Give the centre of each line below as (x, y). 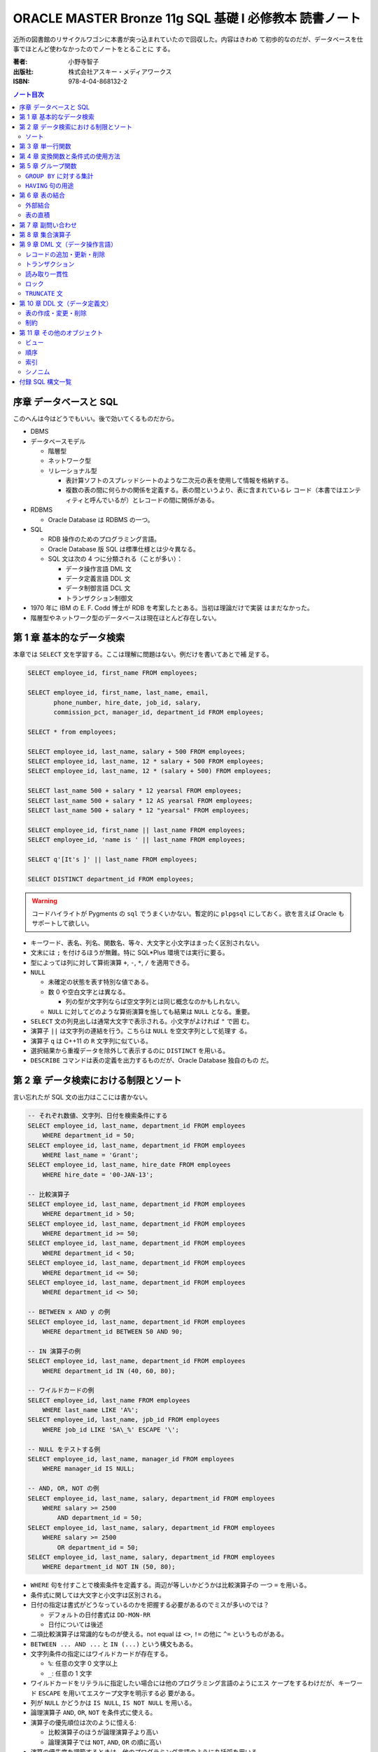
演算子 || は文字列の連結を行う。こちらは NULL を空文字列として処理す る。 (141, 1031)
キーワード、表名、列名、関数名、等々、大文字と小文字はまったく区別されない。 (147, 943)
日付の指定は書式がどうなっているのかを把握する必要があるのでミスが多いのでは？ (150, 1605)
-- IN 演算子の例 (54, 1351)
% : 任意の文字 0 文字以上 (83, 1664)
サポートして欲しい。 (63, 923)
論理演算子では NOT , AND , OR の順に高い (105, 1742)
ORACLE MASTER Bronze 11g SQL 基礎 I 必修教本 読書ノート (187, 18)
